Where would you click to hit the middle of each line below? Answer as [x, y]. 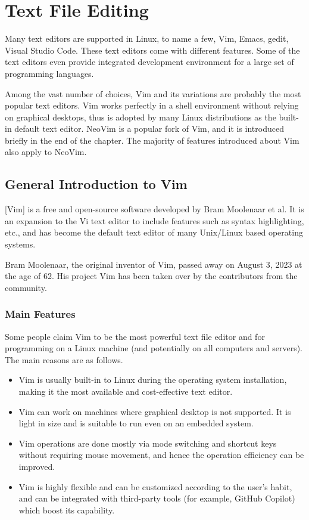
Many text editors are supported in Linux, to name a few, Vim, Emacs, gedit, [147, 38]
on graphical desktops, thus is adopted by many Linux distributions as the [141, 117]
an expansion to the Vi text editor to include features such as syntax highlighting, [154, 220]
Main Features [40, 314]
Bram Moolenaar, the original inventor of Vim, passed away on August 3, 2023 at [154, 264]
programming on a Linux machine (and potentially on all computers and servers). [154, 348]
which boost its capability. [67, 510]
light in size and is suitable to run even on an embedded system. [136, 423]
